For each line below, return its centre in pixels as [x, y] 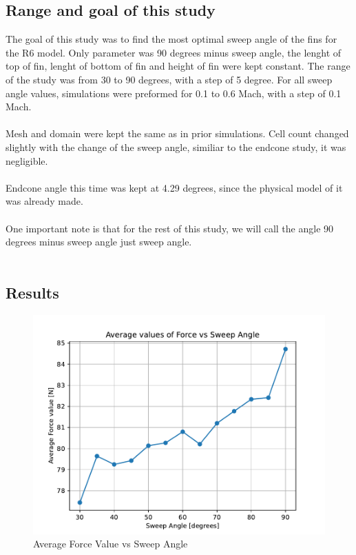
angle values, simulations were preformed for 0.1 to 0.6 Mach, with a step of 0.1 [174, 93]
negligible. [27, 160]
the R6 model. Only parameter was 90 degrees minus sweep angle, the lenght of [174, 52]
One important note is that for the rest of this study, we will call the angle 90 [170, 228]
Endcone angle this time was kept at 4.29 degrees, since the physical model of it [174, 187]
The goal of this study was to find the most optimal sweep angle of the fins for [171, 39]
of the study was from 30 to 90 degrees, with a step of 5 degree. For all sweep [169, 79]
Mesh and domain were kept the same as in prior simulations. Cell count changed [177, 133]
